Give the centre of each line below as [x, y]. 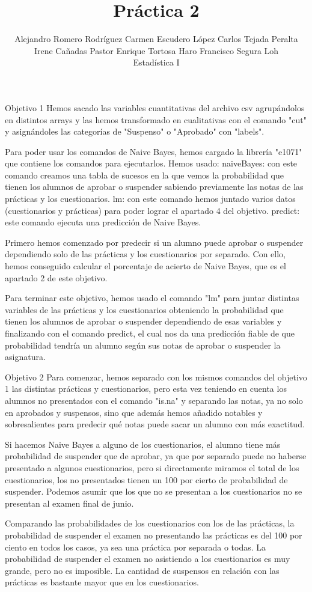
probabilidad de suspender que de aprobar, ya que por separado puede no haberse [156, 456]
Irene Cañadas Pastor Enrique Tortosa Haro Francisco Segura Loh [156, 50]
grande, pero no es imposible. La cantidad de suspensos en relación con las [142, 570]
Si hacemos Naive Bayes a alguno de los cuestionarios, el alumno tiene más [143, 444]
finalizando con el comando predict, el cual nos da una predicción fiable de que [150, 333]
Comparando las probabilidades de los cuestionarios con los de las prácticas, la [150, 523]
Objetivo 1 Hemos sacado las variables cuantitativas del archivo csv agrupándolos [155, 107]
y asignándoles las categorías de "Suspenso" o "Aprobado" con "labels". [135, 131]
